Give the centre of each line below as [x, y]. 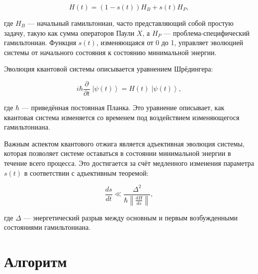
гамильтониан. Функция [40, 42]
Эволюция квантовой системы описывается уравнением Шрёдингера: [109, 69]
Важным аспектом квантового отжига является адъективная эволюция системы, [124, 143]
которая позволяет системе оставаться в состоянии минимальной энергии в [118, 153]
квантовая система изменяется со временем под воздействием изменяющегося [122, 117]
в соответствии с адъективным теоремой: [86, 172]
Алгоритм [36, 261]
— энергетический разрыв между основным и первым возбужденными [131, 217]
